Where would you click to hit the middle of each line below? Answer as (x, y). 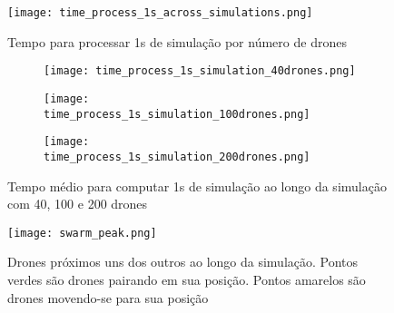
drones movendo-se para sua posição (108, 297)
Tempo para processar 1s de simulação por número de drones (177, 41)
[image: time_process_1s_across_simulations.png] (160, 13)
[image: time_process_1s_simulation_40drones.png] (200, 71)
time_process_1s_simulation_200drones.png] (177, 156)
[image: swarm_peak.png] (82, 233)
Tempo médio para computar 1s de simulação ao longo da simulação (197, 186)
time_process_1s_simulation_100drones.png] (177, 114)
